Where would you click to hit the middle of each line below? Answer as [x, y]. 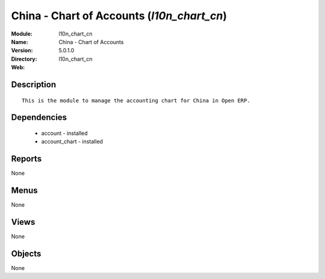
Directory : [24, 59]
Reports [26, 159]
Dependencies [39, 118]
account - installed [64, 133]
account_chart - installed [72, 142]
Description [34, 84]
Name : [20, 42]
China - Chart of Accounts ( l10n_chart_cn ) [119, 16]
